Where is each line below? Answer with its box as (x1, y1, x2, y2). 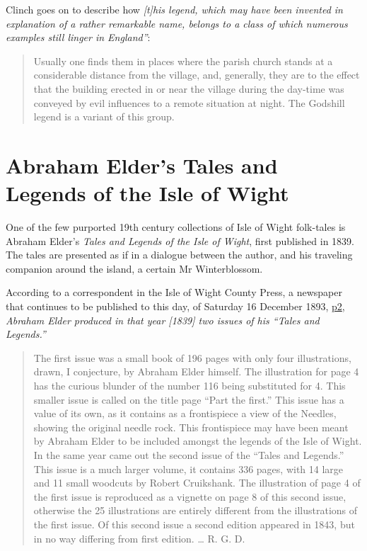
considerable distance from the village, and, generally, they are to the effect (33, 67, 360, 82)
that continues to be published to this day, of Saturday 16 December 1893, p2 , (6, 299, 345, 314)
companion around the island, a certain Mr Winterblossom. (6, 261, 263, 275)
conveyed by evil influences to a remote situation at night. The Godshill (33, 95, 345, 110)
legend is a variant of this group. (33, 109, 175, 124)
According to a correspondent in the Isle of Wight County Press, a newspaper (6, 285, 342, 300)
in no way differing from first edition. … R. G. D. (33, 530, 245, 545)
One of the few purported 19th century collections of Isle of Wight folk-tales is (6, 220, 346, 234)
